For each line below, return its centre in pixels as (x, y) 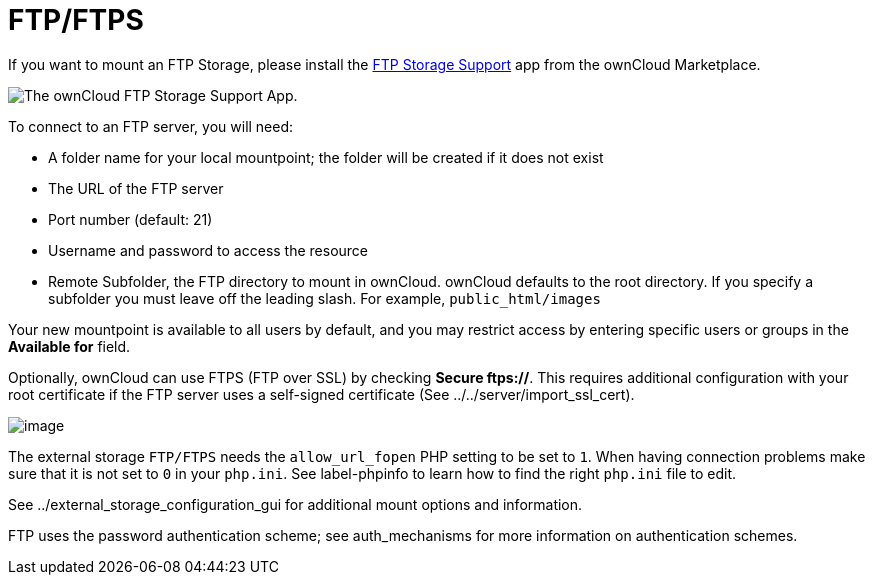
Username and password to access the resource (208, 250)
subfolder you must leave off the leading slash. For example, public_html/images (324, 298)
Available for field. (69, 346)
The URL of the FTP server (136, 188)
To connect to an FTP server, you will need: (151, 126)
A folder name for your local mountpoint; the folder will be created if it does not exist (326, 157)
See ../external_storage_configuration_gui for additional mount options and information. (295, 504)
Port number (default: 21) (130, 219)
